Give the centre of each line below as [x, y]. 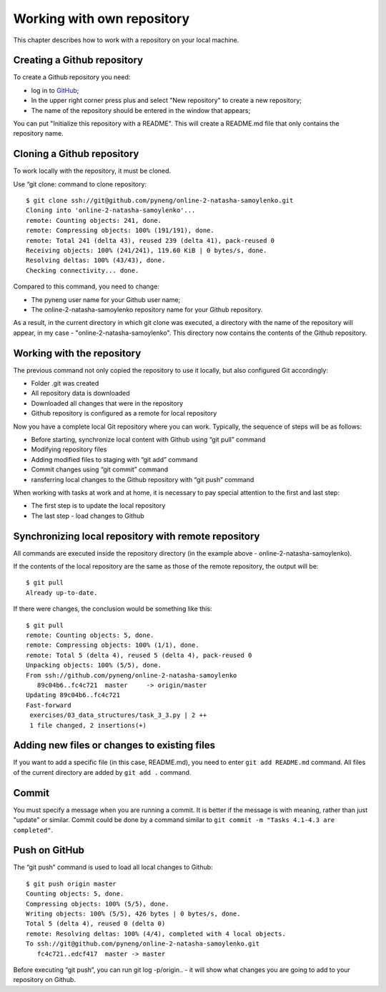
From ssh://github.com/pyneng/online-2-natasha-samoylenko [132, 675]
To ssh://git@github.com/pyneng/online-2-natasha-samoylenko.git [143, 944]
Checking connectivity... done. [83, 270]
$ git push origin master [71, 883]
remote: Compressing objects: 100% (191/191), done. [120, 231]
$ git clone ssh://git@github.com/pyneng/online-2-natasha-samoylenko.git [160, 201]
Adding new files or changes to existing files [114, 745]
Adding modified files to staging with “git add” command [114, 459]
